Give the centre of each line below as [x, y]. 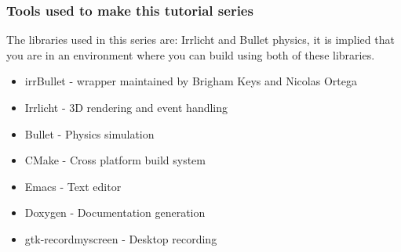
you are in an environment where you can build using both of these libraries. [191, 54]
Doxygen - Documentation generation [115, 212]
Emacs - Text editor [73, 186]
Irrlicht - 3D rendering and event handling [126, 107]
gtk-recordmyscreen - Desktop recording [121, 238]
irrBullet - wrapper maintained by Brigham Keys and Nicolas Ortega [191, 81]
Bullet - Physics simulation [89, 133]
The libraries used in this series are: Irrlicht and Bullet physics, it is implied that [200, 40]
